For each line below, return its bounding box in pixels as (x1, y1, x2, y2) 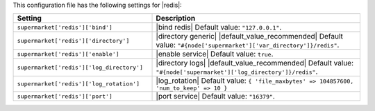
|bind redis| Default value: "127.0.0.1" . (156, 23, 282, 32)
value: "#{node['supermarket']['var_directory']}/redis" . (156, 40, 340, 50)
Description (156, 14, 196, 23)
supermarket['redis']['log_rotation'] (17, 80, 140, 88)
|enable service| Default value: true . (156, 49, 274, 59)
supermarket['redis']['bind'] (17, 23, 112, 31)
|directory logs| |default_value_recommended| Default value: (156, 59, 354, 68)
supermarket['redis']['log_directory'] (17, 63, 144, 71)
